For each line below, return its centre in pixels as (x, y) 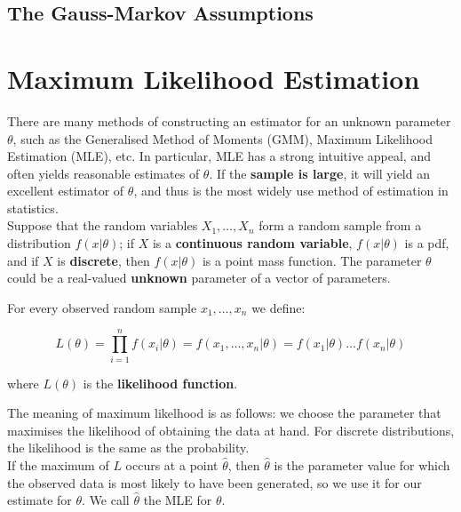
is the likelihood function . (160, 383)
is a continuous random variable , (252, 243)
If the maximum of (58, 464)
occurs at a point (172, 464)
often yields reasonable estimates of (103, 173)
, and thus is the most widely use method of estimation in (291, 191)
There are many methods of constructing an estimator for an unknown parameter (229, 120)
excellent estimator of (66, 191)
